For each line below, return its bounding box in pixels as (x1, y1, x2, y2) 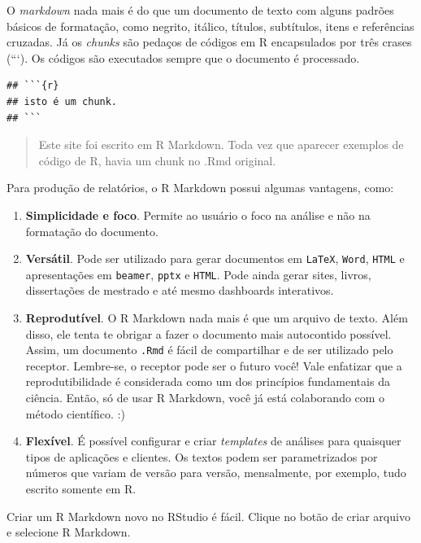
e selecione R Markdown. (7, 523, 131, 541)
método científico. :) (25, 405, 125, 422)
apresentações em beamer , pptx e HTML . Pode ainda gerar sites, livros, (25, 265, 371, 282)
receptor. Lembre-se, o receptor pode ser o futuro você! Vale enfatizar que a (25, 357, 402, 374)
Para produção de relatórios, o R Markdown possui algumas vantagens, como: (7, 179, 394, 196)
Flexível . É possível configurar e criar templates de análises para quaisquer (25, 432, 401, 449)
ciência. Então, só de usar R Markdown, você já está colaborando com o (25, 389, 385, 406)
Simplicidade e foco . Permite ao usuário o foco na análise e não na (25, 206, 371, 223)
